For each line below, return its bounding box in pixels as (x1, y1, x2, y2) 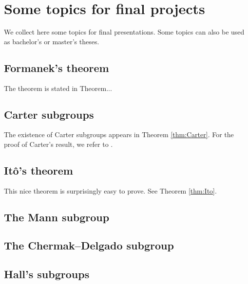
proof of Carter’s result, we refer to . (4, 139, 113, 149)
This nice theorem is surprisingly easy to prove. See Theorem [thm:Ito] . (4, 185, 217, 195)
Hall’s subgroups (4, 266, 90, 282)
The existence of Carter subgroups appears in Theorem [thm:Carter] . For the (4, 129, 234, 140)
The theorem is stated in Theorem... (4, 83, 112, 93)
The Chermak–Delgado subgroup (4, 238, 174, 253)
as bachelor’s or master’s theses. (4, 36, 99, 46)
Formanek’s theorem (4, 60, 109, 75)
